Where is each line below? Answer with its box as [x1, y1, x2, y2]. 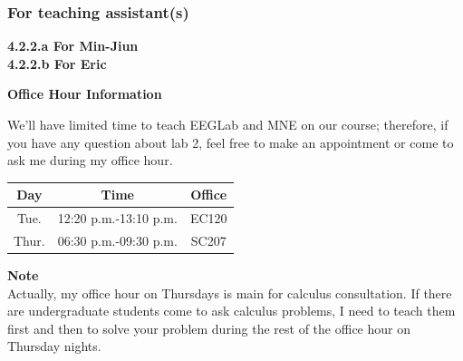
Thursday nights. [7, 337, 101, 356]
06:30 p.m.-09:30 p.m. [57, 230, 178, 249]
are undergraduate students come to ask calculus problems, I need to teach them [7, 301, 456, 320]
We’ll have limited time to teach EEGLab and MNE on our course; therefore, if [7, 115, 449, 133]
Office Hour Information [7, 84, 162, 103]
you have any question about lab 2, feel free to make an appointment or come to [7, 132, 454, 151]
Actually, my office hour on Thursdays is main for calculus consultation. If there [7, 283, 452, 302]
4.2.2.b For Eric [7, 54, 107, 73]
